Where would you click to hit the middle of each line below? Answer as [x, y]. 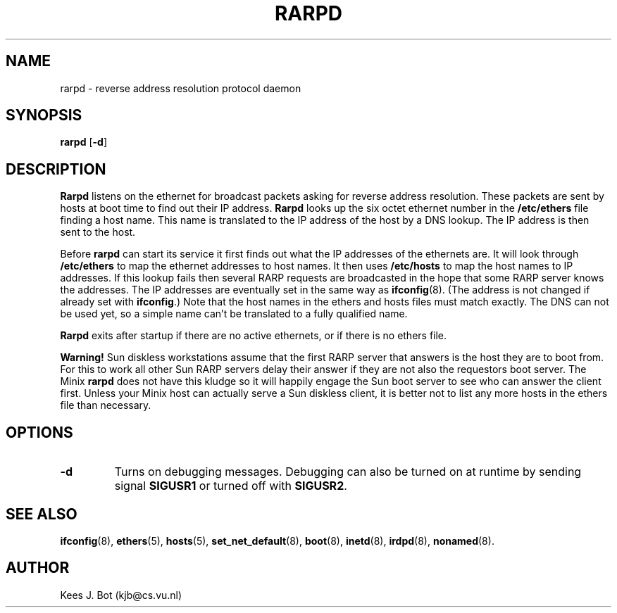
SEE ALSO [42, 514]
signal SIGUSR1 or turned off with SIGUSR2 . [231, 486]
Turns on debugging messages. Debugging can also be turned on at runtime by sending [348, 472]
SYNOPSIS [44, 115]
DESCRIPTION [56, 169]
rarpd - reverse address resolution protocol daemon [181, 88]
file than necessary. [106, 405]
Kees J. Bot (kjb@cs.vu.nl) [121, 595]
